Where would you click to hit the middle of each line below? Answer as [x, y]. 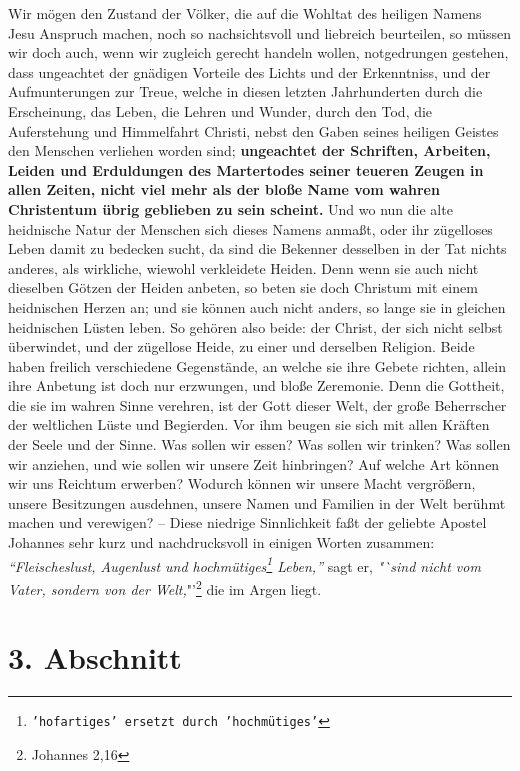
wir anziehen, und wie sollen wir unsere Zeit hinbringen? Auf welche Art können [254, 463]
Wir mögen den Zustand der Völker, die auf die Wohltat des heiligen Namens [245, 13]
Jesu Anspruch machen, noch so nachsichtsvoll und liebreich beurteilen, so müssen [259, 32]
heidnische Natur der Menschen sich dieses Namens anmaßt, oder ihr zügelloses [250, 228]
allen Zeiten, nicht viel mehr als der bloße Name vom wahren [224, 189]
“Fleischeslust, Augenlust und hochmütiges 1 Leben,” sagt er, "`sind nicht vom [244, 564]
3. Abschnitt [95, 657]
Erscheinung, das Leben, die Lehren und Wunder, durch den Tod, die [220, 110]
